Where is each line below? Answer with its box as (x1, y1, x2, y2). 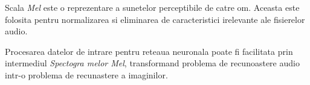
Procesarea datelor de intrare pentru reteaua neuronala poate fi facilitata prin (5, 45, 293, 57)
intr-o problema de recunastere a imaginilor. (5, 68, 168, 81)
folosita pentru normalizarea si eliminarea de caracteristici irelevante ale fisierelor (5, 13, 305, 25)
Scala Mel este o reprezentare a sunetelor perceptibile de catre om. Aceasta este (5, 1, 300, 13)
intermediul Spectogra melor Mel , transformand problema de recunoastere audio (5, 57, 300, 69)
